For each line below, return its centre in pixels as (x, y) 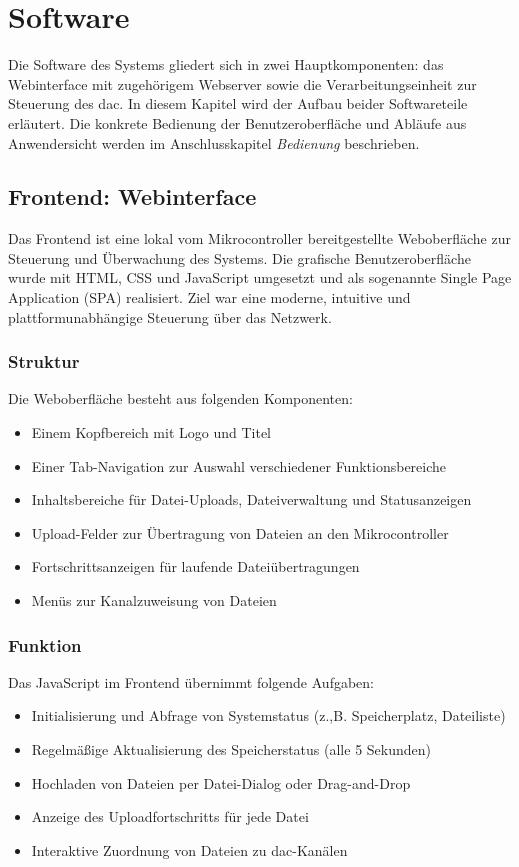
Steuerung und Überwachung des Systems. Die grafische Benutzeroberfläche (239, 257)
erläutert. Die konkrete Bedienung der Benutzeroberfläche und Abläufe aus (237, 122)
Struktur (44, 361)
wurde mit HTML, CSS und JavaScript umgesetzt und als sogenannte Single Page (260, 277)
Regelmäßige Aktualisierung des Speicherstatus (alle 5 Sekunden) (231, 749)
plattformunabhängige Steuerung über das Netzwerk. (170, 316)
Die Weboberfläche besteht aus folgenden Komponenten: (180, 398)
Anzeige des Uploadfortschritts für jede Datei (170, 816)
